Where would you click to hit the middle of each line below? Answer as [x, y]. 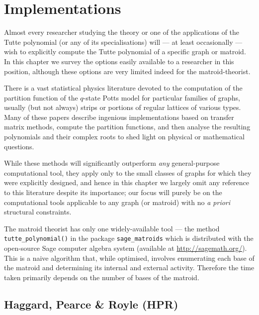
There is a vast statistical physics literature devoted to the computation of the [123, 88]
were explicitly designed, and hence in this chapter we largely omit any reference [127, 182]
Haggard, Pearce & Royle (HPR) [91, 304]
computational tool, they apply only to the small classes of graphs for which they [128, 172]
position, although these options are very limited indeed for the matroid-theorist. [127, 71]
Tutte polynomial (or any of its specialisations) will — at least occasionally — [123, 42]
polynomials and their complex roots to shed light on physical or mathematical [124, 137]
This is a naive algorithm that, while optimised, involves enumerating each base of [129, 258]
